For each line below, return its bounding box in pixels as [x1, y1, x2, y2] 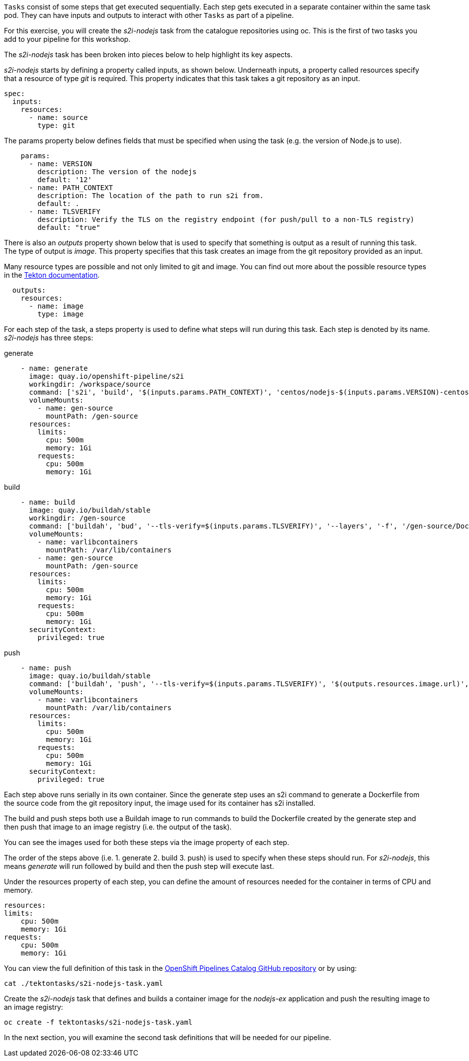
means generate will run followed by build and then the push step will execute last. [4, 862, 274, 870]
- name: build [20, 498, 76, 506]
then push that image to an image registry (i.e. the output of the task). [4, 823, 232, 831]
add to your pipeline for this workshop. [4, 35, 131, 43]
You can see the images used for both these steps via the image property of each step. [4, 838, 289, 847]
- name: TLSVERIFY [29, 208, 100, 215]
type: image [37, 310, 84, 318]
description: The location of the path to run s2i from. [37, 192, 264, 200]
